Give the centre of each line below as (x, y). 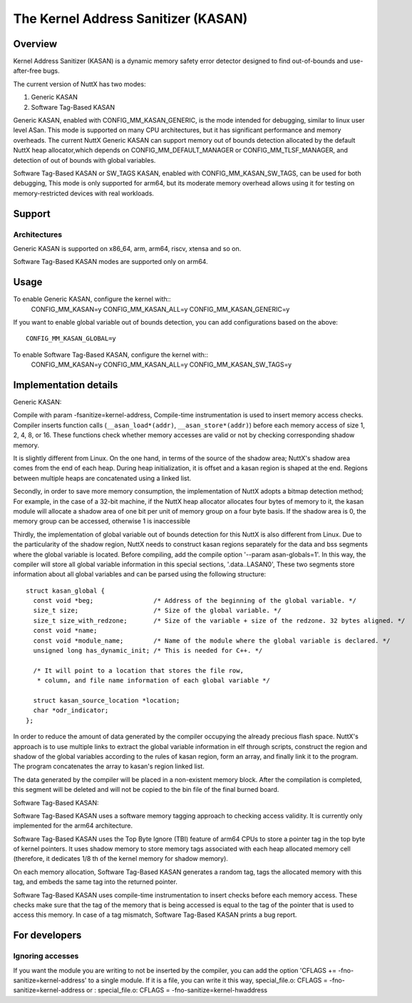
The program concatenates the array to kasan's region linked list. (109, 766)
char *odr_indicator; (71, 711)
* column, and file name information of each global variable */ (153, 681)
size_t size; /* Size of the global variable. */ (157, 611)
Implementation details (66, 385)
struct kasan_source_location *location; (107, 700)
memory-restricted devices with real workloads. (84, 193)
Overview (35, 44)
